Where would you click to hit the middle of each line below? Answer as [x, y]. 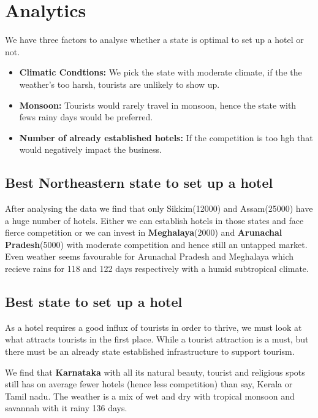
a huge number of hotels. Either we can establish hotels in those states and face [154, 220]
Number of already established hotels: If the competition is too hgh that [166, 137]
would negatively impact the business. [90, 149]
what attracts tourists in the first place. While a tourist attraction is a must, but [157, 339]
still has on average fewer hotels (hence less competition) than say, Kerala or [149, 384]
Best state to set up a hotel [94, 302]
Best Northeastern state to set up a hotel [139, 183]
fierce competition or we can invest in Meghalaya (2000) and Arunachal [144, 232]
